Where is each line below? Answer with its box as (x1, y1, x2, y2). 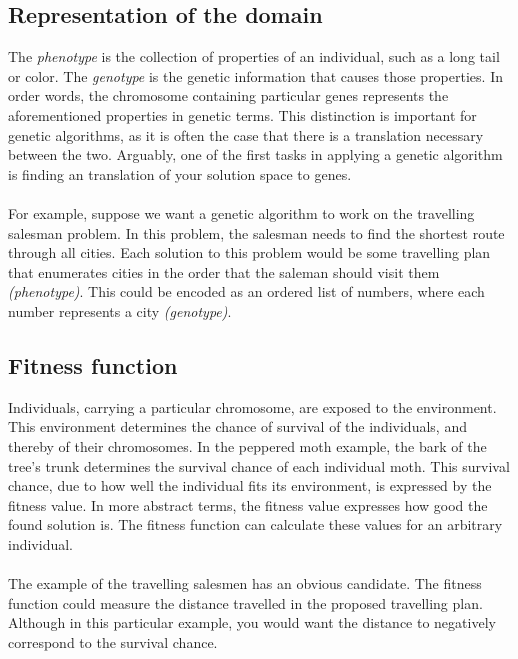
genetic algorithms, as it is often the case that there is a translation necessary (8, 124, 484, 145)
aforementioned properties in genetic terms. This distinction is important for (8, 104, 477, 125)
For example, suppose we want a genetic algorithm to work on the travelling (8, 202, 475, 223)
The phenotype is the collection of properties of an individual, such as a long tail (8, 46, 500, 67)
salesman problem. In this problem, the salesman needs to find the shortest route (8, 222, 505, 243)
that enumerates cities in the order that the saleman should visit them (8, 261, 440, 282)
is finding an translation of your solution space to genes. (8, 163, 352, 184)
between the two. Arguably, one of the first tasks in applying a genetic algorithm (8, 144, 503, 165)
